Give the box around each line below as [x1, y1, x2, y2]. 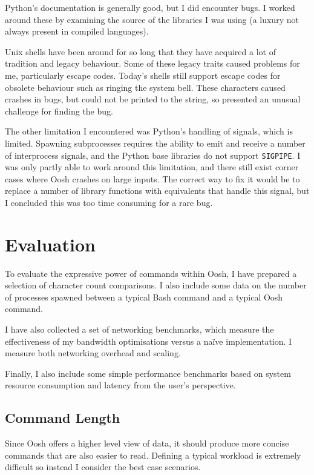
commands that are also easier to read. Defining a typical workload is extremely [5, 448, 301, 461]
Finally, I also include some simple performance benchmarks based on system [5, 367, 291, 379]
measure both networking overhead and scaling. [5, 347, 181, 359]
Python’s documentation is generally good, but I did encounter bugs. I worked [5, 1, 295, 13]
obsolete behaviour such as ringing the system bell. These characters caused [5, 81, 286, 93]
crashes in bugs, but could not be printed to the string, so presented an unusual [5, 93, 301, 105]
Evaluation [5, 231, 96, 256]
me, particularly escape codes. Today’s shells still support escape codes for [5, 68, 281, 81]
